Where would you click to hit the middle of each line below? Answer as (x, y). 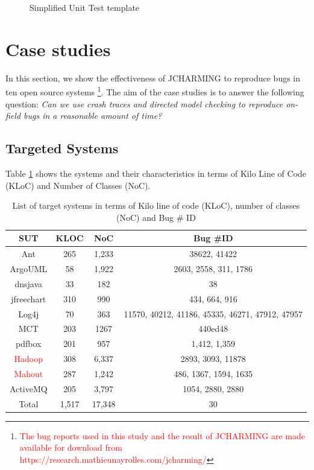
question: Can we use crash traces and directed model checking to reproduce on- (152, 103)
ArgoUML (29, 269)
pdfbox (29, 344)
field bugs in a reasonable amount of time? (84, 116)
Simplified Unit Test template (85, 7)
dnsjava (29, 283)
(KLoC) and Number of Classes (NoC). (78, 185)
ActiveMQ (29, 388)
